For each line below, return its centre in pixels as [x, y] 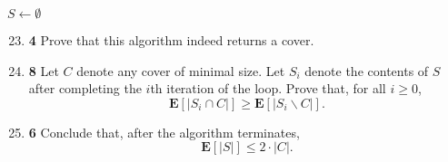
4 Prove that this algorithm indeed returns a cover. [171, 40]
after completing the [85, 88]
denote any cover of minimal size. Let [181, 70]
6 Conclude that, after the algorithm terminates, [164, 132]
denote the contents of [367, 70]
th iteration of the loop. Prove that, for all [268, 88]
